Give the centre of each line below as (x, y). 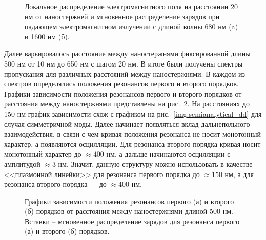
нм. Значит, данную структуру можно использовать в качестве (155, 163)
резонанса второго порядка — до (55, 184)
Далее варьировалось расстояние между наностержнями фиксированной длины (127, 53)
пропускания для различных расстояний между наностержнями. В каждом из (125, 73)
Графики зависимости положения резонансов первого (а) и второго (129, 201)
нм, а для (239, 174)
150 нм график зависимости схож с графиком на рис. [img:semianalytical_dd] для (133, 113)
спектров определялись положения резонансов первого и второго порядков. (121, 84)
